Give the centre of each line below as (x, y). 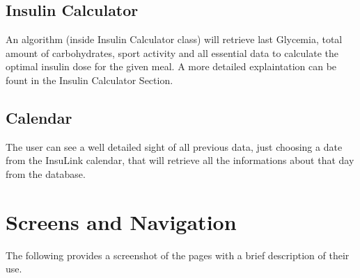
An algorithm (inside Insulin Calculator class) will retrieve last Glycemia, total (174, 39)
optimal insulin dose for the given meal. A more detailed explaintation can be (171, 66)
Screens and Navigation (121, 221)
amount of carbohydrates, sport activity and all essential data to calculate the (172, 52)
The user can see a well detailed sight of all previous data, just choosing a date (174, 146)
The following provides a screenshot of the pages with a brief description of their (178, 255)
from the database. (46, 173)
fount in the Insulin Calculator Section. (89, 80)
